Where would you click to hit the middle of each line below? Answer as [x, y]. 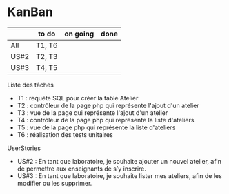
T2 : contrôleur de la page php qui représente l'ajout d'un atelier [108, 105]
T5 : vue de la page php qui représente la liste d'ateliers [96, 127]
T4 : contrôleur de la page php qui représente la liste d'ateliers [106, 120]
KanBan [30, 12]
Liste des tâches [30, 85]
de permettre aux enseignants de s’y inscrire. [82, 169]
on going [79, 34]
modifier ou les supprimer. [54, 183]
